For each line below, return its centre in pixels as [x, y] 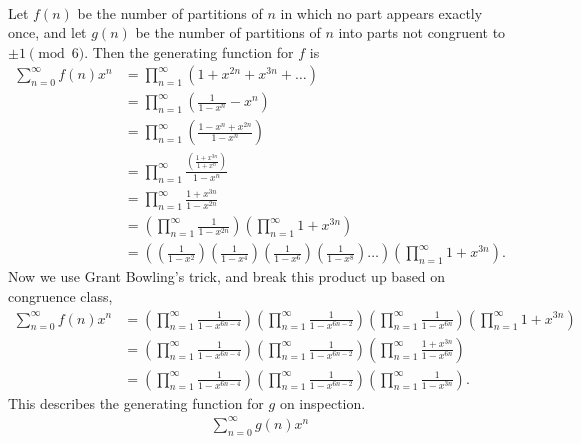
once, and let [47, 32]
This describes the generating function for [136, 402]
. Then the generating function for [189, 51]
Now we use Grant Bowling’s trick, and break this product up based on [227, 276]
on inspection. [322, 402]
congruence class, [60, 295]
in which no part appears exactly [381, 12]
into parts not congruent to [422, 32]
